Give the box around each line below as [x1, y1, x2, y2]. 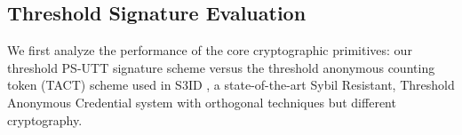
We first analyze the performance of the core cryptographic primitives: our [7, 41, 412, 60]
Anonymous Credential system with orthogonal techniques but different [7, 92, 396, 111]
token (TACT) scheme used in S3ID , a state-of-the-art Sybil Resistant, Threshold [7, 75, 455, 94]
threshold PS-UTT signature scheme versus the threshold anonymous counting [7, 58, 435, 76]
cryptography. [7, 110, 83, 129]
